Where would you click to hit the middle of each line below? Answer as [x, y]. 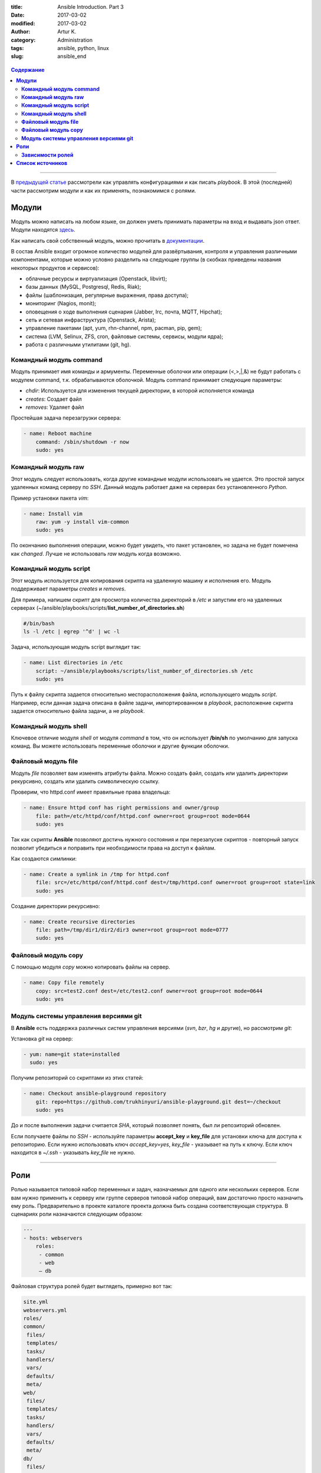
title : [17, 7]
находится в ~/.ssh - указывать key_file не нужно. [73, 1152]
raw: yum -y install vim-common [82, 522]
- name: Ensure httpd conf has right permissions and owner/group [121, 808]
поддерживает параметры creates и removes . [68, 589]
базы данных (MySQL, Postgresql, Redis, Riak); [83, 287]
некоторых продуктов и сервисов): [55, 267]
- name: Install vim [53, 513]
